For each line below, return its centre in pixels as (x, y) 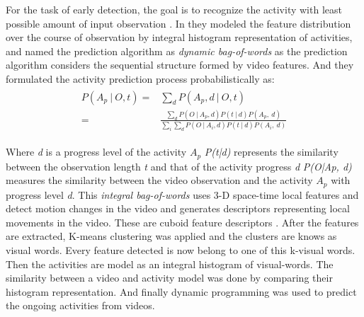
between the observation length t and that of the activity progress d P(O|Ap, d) (179, 166)
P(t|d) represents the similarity (271, 152)
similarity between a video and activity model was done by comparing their (169, 278)
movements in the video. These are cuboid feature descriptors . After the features (182, 222)
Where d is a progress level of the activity (96, 152)
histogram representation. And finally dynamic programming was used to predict (181, 291)
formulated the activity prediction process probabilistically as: (140, 78)
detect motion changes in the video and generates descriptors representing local (178, 208)
